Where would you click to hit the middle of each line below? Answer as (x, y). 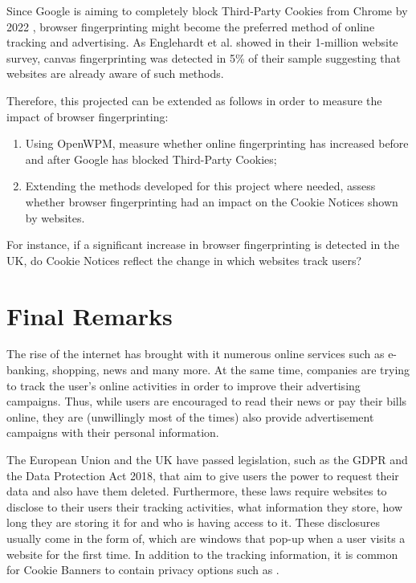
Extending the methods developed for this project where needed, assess (200, 186)
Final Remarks (90, 315)
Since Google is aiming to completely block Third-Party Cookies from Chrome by (207, 10)
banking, (28, 370)
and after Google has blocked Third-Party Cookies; (151, 159)
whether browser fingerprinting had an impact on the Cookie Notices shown (212, 201)
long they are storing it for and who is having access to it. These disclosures (194, 522)
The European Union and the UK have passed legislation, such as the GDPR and (207, 459)
